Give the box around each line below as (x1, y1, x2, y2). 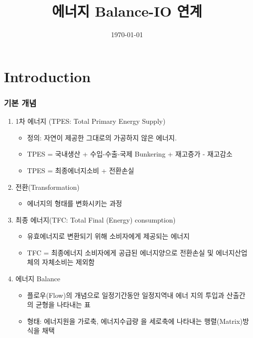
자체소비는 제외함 (42, 257, 95, 267)
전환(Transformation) (15, 181, 80, 192)
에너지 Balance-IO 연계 (52, 1, 202, 21)
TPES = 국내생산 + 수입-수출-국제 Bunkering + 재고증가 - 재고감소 (27, 149, 232, 159)
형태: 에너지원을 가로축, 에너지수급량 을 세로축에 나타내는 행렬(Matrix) (27, 315, 243, 326)
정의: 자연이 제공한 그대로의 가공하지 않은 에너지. (27, 132, 177, 142)
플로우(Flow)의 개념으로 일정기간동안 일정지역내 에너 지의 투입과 (27, 290, 225, 300)
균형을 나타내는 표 (36, 299, 91, 310)
